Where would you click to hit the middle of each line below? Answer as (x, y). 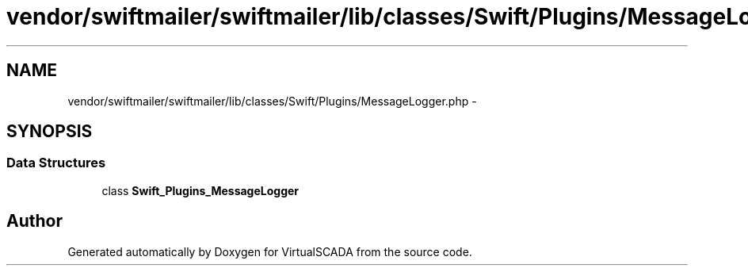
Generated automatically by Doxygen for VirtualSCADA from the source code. (270, 251)
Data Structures (56, 163)
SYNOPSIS (50, 132)
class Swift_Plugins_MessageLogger (200, 190)
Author (34, 221)
